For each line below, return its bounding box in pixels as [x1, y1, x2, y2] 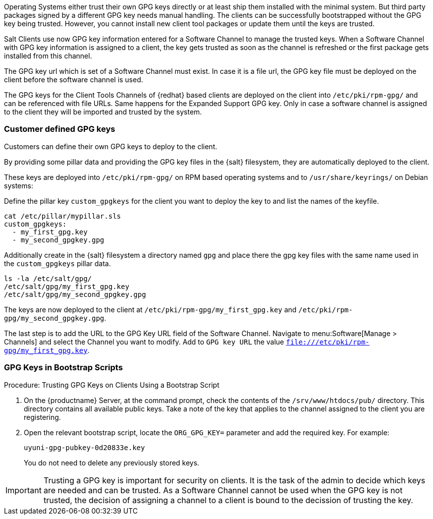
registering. [24, 412, 61, 421]
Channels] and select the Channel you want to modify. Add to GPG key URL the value [4, 337, 284, 346]
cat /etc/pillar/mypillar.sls [4, 212, 121, 220]
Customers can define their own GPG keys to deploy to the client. [4, 142, 217, 151]
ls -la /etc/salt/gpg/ [4, 274, 92, 283]
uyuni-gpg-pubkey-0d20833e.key [24, 443, 145, 452]
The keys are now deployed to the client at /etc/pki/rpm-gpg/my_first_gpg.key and [4, 305, 297, 314]
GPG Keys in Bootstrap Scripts [4, 362, 123, 373]
